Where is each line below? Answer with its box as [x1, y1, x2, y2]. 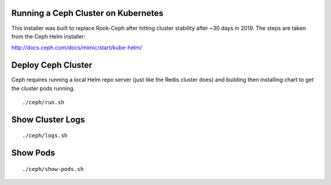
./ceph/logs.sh [22, 132, 68, 139]
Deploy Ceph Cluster [11, 60, 93, 70]
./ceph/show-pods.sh [22, 165, 84, 172]
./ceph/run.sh [22, 98, 64, 106]
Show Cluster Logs [11, 114, 85, 125]
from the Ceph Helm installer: [11, 32, 86, 40]
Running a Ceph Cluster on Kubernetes [11, 8, 164, 18]
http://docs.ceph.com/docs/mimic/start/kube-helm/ [11, 44, 142, 51]
